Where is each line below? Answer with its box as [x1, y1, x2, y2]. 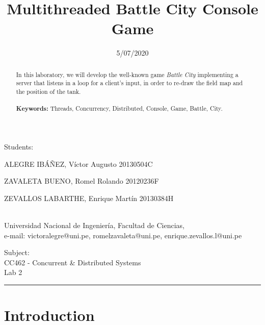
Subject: [4, 247, 30, 258]
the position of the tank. [16, 87, 81, 96]
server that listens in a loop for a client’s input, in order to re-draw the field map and [16, 79, 243, 87]
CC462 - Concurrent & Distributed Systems [4, 257, 141, 267]
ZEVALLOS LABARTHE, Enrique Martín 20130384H [4, 192, 174, 203]
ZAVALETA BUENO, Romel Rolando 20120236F [4, 176, 159, 186]
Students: [4, 141, 34, 152]
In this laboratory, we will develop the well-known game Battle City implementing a [16, 70, 238, 79]
